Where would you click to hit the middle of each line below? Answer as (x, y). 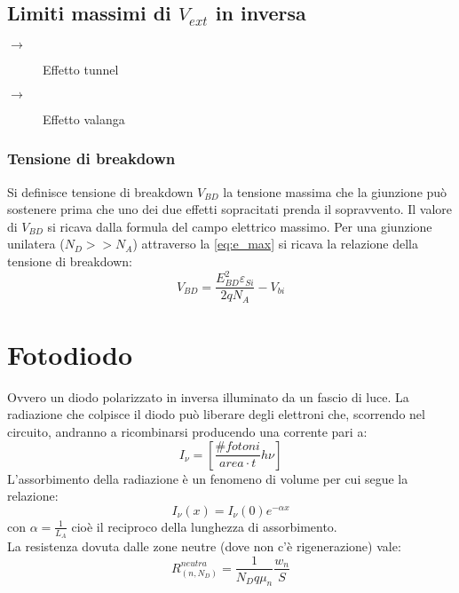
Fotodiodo (70, 354)
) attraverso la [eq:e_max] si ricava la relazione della (276, 244)
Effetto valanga (84, 119)
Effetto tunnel (81, 70)
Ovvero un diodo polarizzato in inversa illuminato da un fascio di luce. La (208, 396)
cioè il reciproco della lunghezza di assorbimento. (204, 526)
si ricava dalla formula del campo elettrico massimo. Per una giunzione (240, 226)
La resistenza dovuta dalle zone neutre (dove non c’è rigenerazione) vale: (204, 546)
